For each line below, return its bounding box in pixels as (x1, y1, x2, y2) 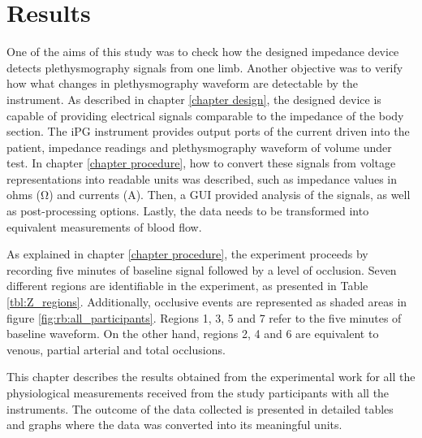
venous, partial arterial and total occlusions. (6, 340, 226, 358)
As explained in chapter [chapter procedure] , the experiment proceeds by (6, 245, 368, 262)
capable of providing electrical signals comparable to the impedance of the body (6, 106, 404, 124)
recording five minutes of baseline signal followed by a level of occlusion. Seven (6, 261, 397, 278)
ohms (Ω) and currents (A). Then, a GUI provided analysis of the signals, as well (6, 186, 411, 203)
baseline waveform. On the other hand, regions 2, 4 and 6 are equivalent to (6, 325, 379, 342)
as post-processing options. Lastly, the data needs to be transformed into (6, 202, 369, 219)
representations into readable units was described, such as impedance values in (6, 170, 398, 187)
